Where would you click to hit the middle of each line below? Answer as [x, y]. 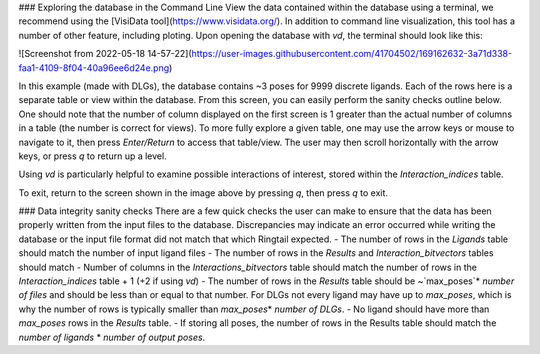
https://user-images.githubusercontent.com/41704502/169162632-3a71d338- [352, 54]
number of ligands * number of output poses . [112, 337]
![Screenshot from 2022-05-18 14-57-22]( [105, 54]
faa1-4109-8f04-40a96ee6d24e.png [94, 67]
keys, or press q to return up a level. [92, 156]
